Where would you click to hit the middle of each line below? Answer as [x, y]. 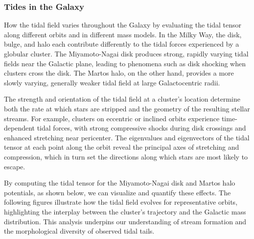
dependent [20, 128]
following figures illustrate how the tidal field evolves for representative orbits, [121, 202]
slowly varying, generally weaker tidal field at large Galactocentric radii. [112, 82]
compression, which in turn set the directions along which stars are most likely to [126, 156]
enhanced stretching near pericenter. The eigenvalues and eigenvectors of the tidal [127, 137]
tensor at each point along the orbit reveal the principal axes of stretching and [122, 147]
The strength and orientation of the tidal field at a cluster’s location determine [122, 99]
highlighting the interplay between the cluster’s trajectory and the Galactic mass [125, 211]
